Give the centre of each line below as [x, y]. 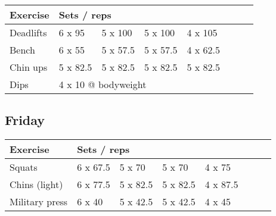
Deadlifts [28, 32]
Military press [39, 202]
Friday [25, 120]
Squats [24, 167]
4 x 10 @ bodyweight [103, 84]
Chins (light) [36, 184]
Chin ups [29, 67]
